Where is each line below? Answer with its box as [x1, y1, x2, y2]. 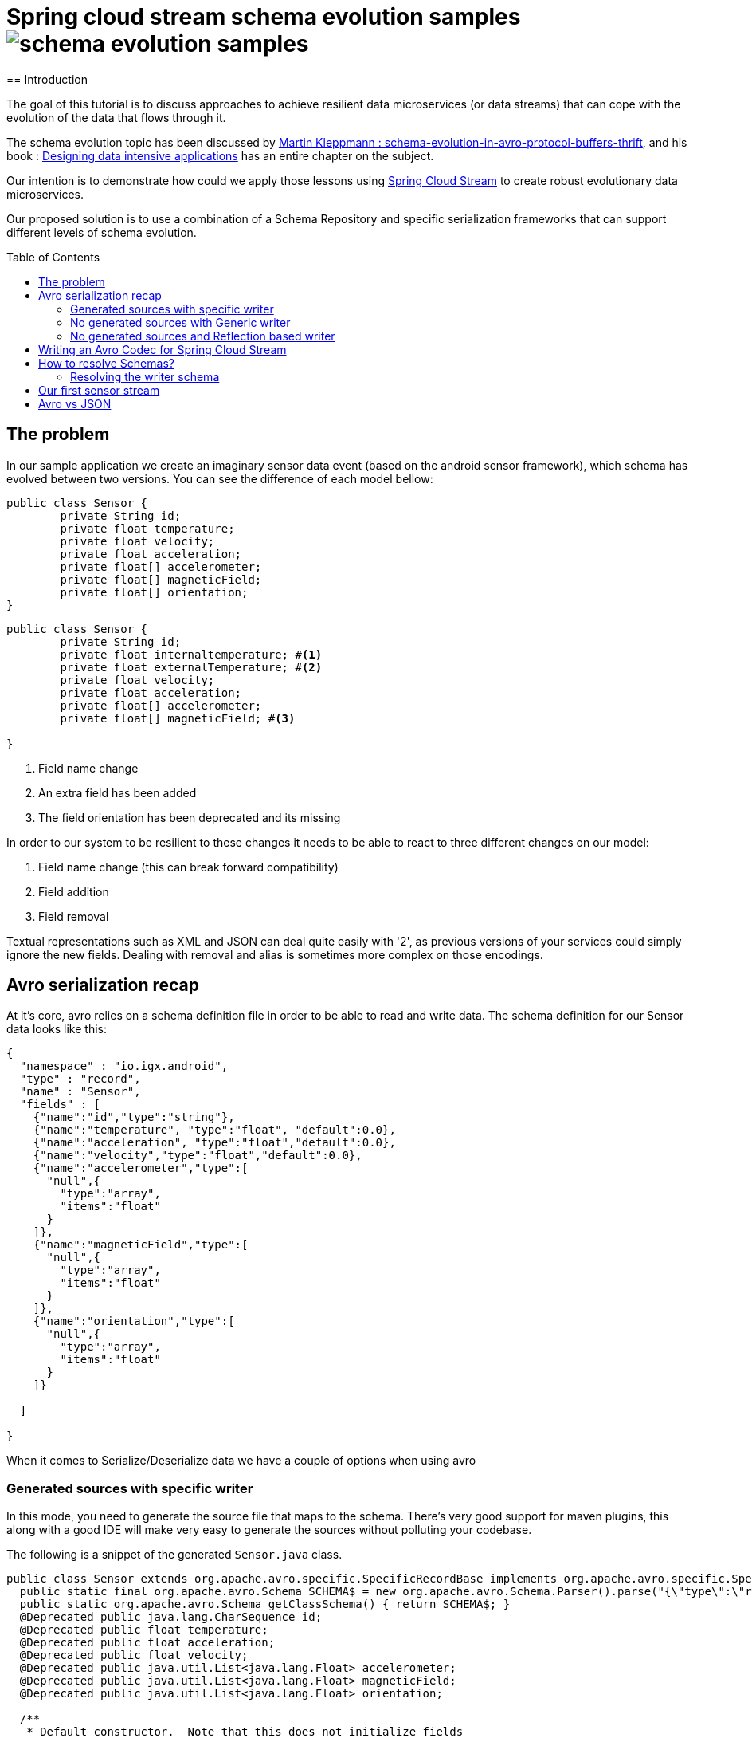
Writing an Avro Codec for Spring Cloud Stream [38, 342, 287, 356]
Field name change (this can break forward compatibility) [38, 859, 339, 874]
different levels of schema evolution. [6, 225, 197, 239]
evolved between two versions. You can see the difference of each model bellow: [6, 471, 433, 486]
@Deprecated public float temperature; [19, 1623, 268, 1637]
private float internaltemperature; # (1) [60, 647, 323, 661]
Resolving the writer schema [70, 369, 220, 383]
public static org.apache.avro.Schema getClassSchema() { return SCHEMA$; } [19, 1598, 511, 1611]
